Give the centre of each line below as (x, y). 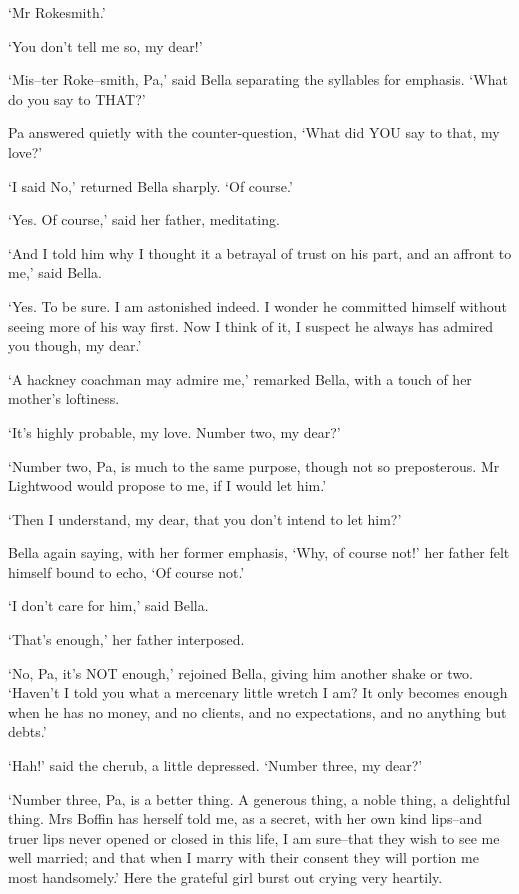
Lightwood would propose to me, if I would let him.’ (167, 485)
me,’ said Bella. (55, 272)
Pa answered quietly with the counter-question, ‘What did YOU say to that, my (254, 132)
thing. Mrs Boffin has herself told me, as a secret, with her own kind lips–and (245, 818)
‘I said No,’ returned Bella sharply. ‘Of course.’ (150, 185)
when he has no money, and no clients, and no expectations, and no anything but (257, 711)
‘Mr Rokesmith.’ (57, 12)
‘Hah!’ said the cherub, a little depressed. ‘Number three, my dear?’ (215, 765)
